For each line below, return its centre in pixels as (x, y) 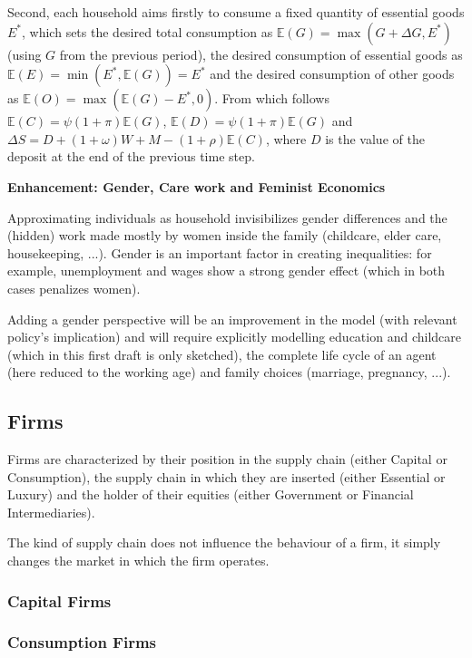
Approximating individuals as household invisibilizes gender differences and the (227, 217)
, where (286, 138)
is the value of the (375, 138)
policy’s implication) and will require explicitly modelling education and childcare (234, 337)
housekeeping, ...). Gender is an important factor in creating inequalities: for (220, 252)
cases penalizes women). (74, 288)
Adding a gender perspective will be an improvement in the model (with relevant (232, 319)
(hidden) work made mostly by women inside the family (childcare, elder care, (225, 235)
